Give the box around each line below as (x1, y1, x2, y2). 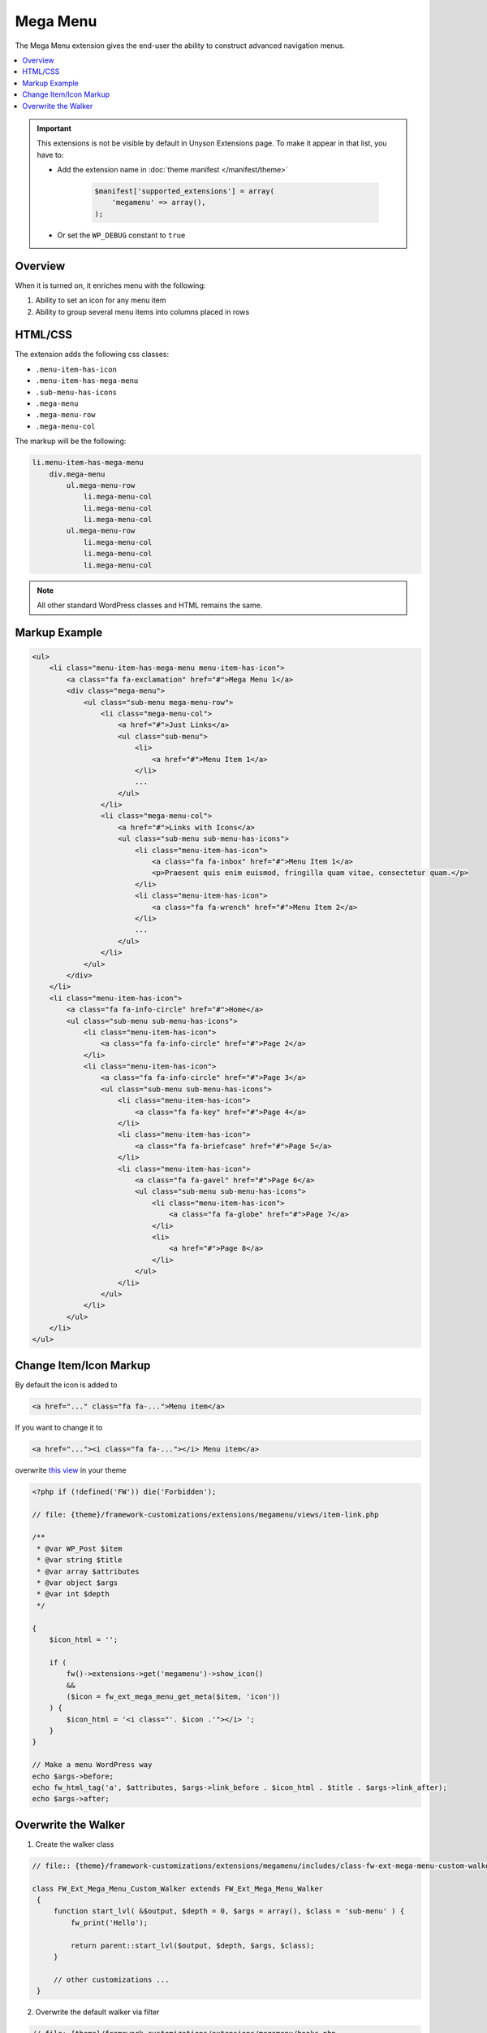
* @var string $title (37, 1556, 123, 1565)
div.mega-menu (49, 469, 106, 479)
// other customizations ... (53, 1974, 170, 1984)
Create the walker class (35, 1839, 114, 1849)
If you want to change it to (15, 1422, 103, 1432)
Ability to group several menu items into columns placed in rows (35, 307, 250, 316)
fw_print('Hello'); (70, 1918, 149, 1927)
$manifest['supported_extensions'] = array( (94, 187, 275, 196)
